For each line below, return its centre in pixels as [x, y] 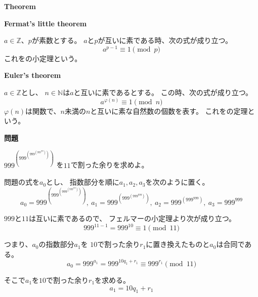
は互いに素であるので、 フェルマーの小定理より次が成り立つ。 [133, 218]
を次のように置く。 [177, 182]
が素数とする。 [56, 40]
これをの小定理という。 [43, 58]
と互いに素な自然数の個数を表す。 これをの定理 [169, 111]
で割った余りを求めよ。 [110, 165]
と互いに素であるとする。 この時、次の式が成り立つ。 [163, 92]
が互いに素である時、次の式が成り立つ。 [165, 40]
